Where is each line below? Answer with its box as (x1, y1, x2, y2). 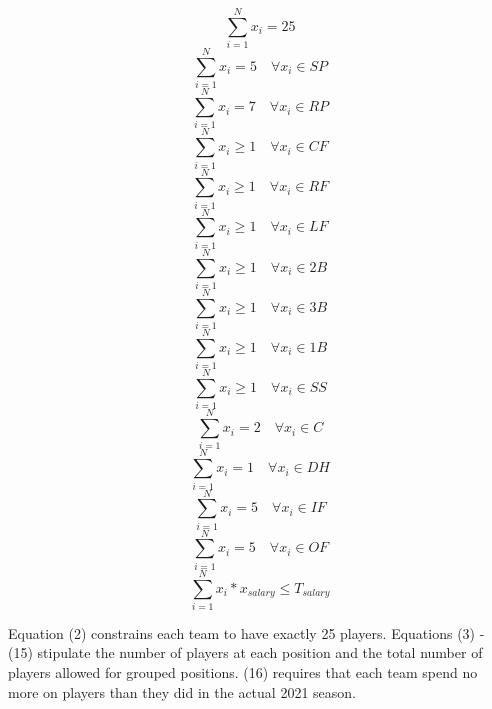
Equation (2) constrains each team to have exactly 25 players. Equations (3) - (8, 622, 485, 643)
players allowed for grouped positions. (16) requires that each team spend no (8, 662, 478, 683)
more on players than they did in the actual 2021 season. (8, 681, 356, 702)
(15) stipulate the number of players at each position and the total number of (8, 642, 483, 663)
